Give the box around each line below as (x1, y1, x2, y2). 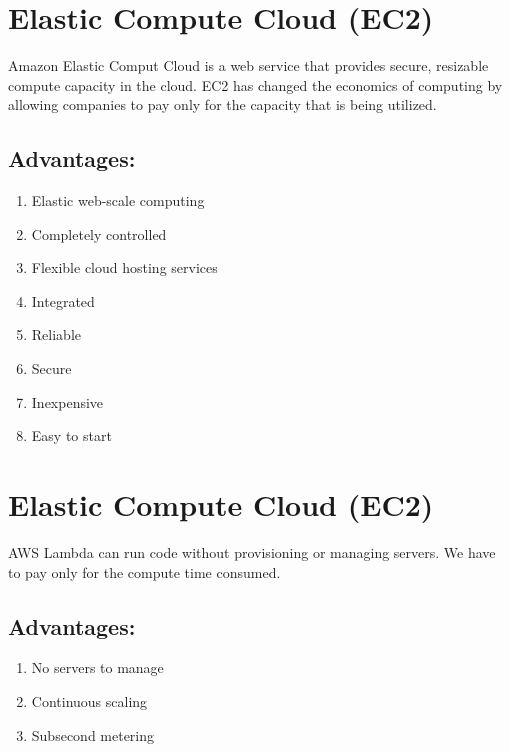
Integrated (31, 290, 95, 311)
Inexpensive (31, 391, 104, 412)
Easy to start (31, 425, 112, 446)
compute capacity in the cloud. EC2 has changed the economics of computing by (8, 74, 503, 95)
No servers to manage (31, 657, 164, 678)
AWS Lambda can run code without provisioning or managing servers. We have (8, 541, 496, 562)
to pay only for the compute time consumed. (8, 561, 281, 582)
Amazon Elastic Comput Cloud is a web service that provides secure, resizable (8, 55, 489, 76)
